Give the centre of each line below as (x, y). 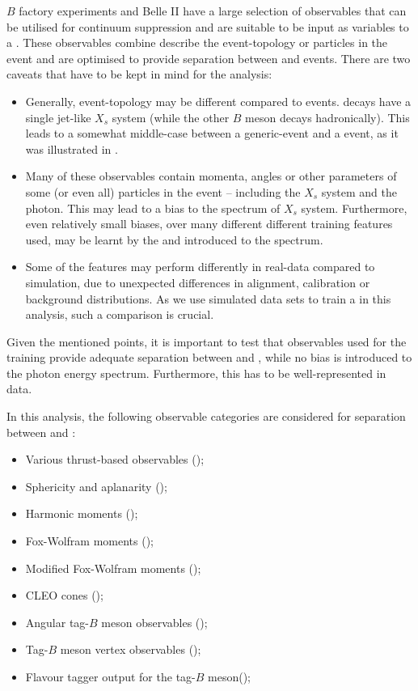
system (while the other (171, 117)
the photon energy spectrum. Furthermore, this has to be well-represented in (196, 373)
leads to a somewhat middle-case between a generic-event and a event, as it (212, 133)
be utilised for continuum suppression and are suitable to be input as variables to (208, 26)
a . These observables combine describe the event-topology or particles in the (197, 42)
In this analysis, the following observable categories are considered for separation (206, 416)
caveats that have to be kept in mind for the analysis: (139, 74)
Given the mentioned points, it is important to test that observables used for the (207, 341)
